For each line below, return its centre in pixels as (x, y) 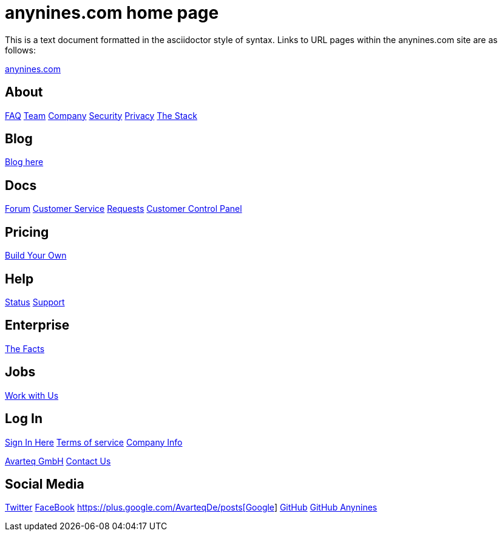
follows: (20, 50)
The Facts (25, 348)
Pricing (27, 232)
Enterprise (37, 325)
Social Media (45, 484)
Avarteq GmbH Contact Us (58, 461)
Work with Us (32, 395)
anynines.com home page (112, 13)
